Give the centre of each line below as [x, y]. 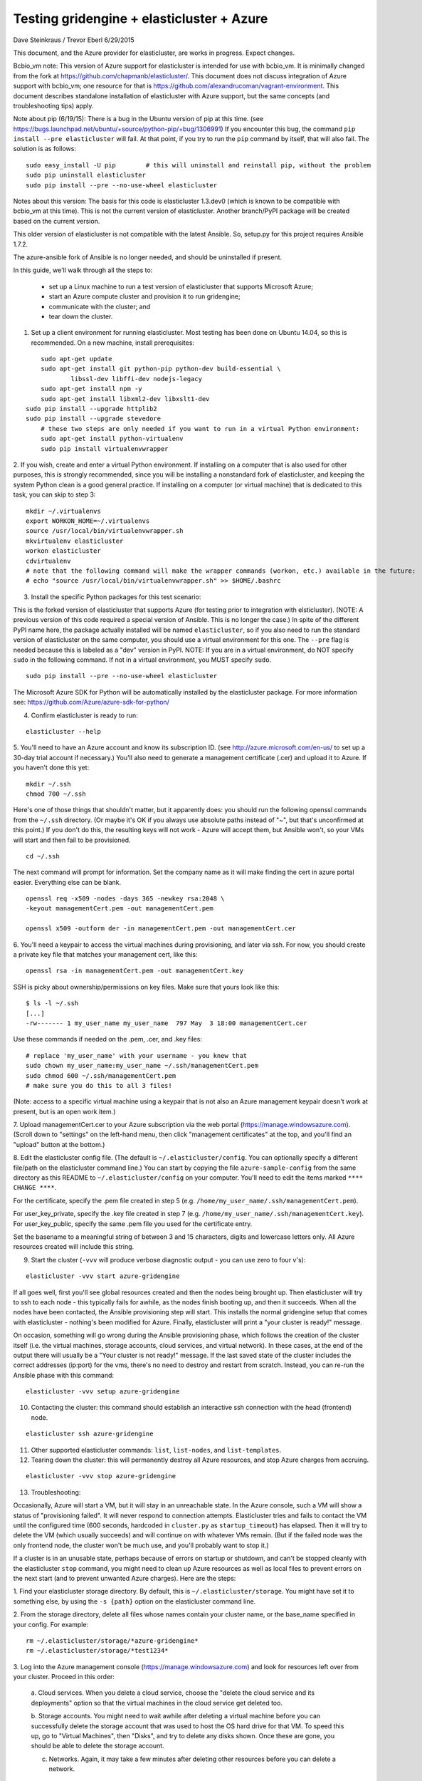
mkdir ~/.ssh [48, 784]
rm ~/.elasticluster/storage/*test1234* [97, 1651]
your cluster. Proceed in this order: [64, 1677]
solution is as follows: [44, 149]
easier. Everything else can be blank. [67, 882]
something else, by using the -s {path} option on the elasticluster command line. [134, 1601]
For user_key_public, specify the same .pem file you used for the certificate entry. [133, 1224]
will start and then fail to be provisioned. [72, 840]
